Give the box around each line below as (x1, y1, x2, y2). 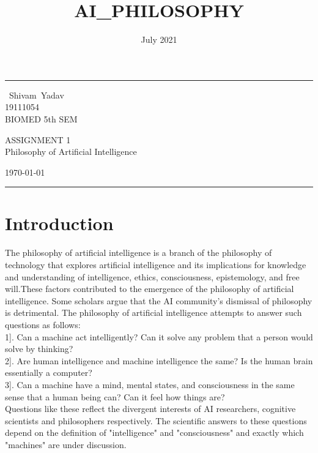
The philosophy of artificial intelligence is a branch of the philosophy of (5, 246, 272, 259)
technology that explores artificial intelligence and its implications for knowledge (5, 258, 306, 271)
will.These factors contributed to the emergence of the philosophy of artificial (5, 282, 294, 295)
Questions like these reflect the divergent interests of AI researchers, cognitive (5, 402, 296, 415)
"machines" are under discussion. (5, 438, 127, 451)
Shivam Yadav (9, 88, 64, 101)
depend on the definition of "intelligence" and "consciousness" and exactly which (5, 426, 304, 439)
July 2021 (141, 33, 177, 46)
